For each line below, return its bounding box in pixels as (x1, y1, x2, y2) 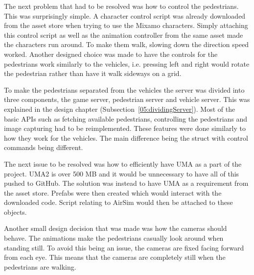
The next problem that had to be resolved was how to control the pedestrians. (4, 1, 239, 11)
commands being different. (4, 142, 83, 152)
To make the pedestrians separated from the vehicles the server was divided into (4, 84, 245, 95)
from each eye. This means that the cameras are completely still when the (4, 252, 226, 262)
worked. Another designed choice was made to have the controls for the (4, 49, 218, 59)
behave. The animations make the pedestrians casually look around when (4, 233, 224, 243)
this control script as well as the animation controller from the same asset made (4, 29, 243, 40)
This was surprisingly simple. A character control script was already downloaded (4, 10, 246, 21)
